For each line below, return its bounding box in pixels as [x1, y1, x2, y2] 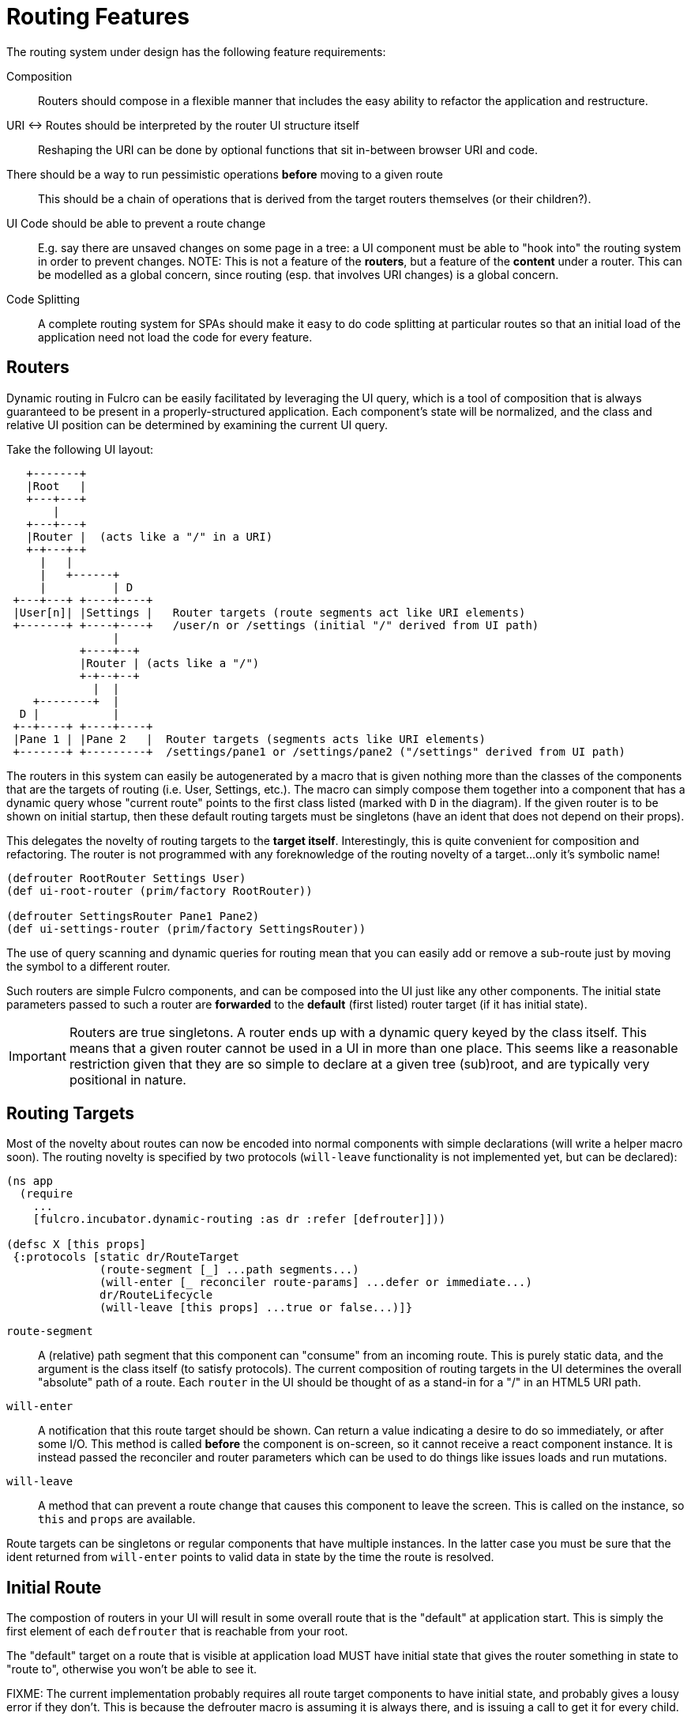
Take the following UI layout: [6, 442, 154, 456]
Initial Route [6, 1577, 102, 1597]
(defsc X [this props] [6, 1238, 147, 1251]
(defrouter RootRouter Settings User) [6, 871, 246, 885]
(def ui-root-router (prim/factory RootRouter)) [6, 884, 313, 897]
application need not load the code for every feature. [38, 330, 313, 344]
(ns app [6, 1175, 54, 1188]
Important [9, 1047, 66, 1064]
